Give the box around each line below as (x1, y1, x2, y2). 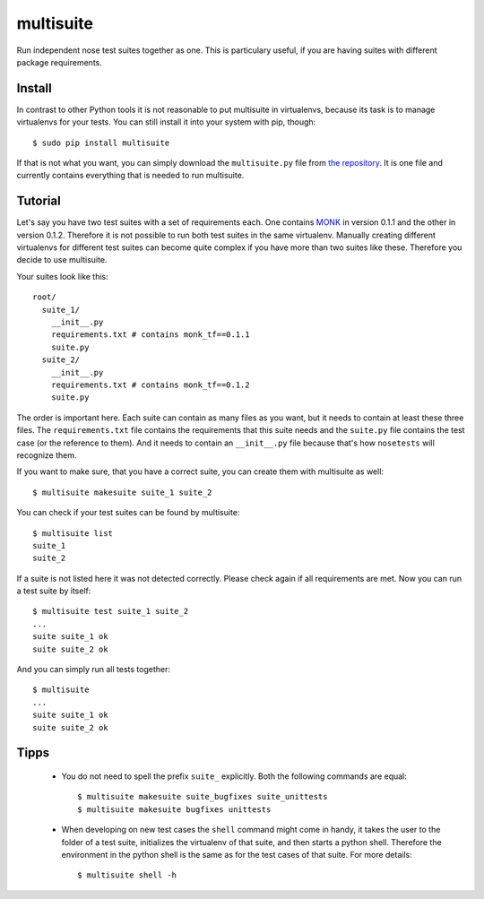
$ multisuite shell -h (77, 870, 177, 880)
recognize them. (16, 449, 77, 461)
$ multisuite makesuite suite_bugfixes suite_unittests (77, 791, 328, 802)
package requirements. (16, 56, 103, 67)
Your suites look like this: (16, 271, 109, 281)
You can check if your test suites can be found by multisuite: (16, 507, 240, 518)
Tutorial (16, 194, 62, 209)
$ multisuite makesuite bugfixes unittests (77, 804, 272, 815)
